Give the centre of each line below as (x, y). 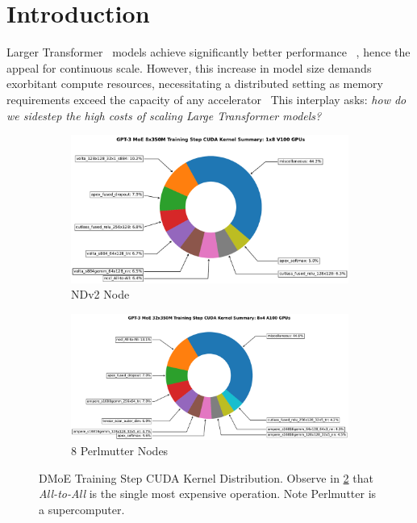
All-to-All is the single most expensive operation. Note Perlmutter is (208, 494)
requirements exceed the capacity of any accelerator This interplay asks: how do (206, 99)
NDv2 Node (100, 294)
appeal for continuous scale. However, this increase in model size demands (189, 67)
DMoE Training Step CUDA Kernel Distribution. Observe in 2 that (206, 477)
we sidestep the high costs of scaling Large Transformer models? (164, 115)
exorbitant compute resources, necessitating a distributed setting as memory (195, 84)
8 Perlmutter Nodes (120, 451)
